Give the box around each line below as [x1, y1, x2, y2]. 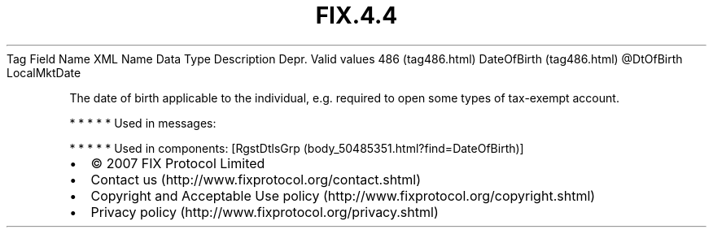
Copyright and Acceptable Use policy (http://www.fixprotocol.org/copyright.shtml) [90, 187, 596, 204]
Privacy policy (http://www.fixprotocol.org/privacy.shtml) [90, 203, 439, 220]
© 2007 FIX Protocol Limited [90, 154, 265, 171]
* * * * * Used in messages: [69, 115, 217, 130]
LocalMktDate [7, 65, 81, 80]
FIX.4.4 [315, 2, 398, 29]
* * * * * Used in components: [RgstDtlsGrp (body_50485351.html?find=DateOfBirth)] [69, 141, 524, 155]
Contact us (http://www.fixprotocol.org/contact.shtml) [90, 171, 422, 188]
